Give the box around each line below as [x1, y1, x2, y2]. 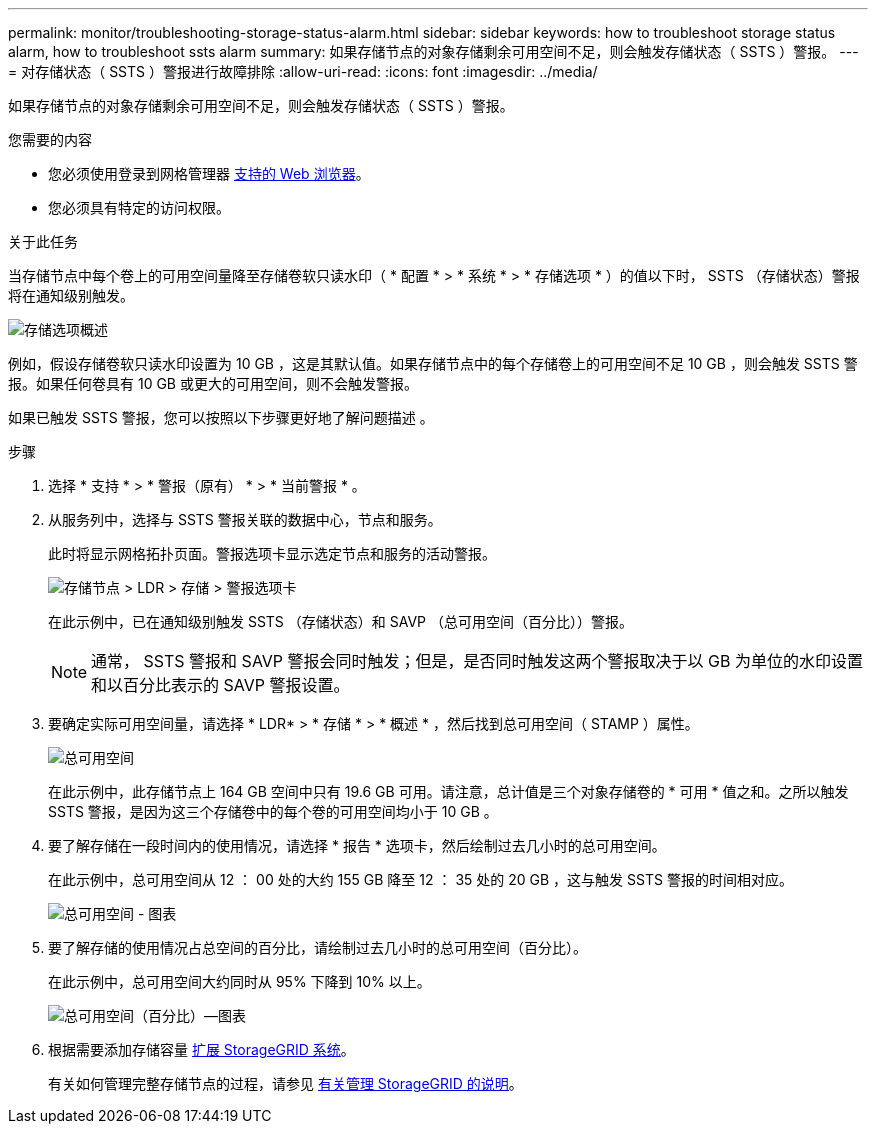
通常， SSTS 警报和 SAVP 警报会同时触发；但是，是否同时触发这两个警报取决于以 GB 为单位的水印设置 [91, 651, 863, 671]
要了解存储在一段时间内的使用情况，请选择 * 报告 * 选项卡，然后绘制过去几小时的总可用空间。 [48, 837, 666, 854]
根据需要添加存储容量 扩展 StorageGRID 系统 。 [48, 1041, 355, 1058]
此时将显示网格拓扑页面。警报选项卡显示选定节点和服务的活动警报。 [48, 545, 496, 562]
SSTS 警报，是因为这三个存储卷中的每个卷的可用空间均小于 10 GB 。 [48, 803, 498, 820]
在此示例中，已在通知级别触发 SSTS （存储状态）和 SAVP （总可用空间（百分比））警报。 [48, 613, 633, 630]
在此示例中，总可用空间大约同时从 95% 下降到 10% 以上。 [48, 973, 431, 990]
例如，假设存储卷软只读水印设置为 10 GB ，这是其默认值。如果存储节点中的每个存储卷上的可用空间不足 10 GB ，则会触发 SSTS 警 [8, 355, 858, 372]
